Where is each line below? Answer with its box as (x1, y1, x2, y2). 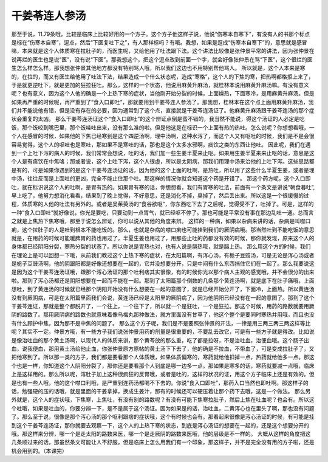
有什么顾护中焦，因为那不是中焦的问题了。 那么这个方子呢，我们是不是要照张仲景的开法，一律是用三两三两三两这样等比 (11, 319, 311, 326)
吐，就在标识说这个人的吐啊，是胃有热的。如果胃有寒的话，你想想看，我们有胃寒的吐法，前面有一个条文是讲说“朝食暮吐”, (11, 183, 315, 191)
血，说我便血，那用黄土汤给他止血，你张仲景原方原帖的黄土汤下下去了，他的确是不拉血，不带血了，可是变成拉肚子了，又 (11, 345, 315, 352)
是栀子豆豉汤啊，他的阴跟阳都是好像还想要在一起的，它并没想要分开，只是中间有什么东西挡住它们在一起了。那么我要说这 (11, 260, 315, 267)
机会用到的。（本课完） (11, 447, 67, 454)
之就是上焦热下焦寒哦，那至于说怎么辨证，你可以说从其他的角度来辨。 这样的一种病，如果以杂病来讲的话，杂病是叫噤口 (11, 218, 311, 225)
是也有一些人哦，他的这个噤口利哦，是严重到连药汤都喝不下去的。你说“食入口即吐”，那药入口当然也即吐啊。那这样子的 (11, 379, 309, 386)
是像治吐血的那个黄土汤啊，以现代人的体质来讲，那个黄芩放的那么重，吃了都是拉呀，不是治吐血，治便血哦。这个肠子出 (11, 336, 309, 343)
